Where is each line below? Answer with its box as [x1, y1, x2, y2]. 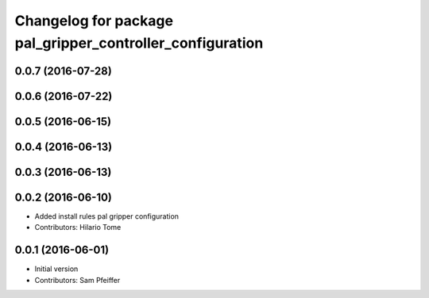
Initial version [34, 264, 79, 273]
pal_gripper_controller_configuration [14, 34, 264, 52]
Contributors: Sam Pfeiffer [34, 275, 121, 285]
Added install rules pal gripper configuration [34, 211, 179, 221]
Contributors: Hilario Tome [34, 223, 122, 232]
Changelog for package [14, 12, 174, 29]
